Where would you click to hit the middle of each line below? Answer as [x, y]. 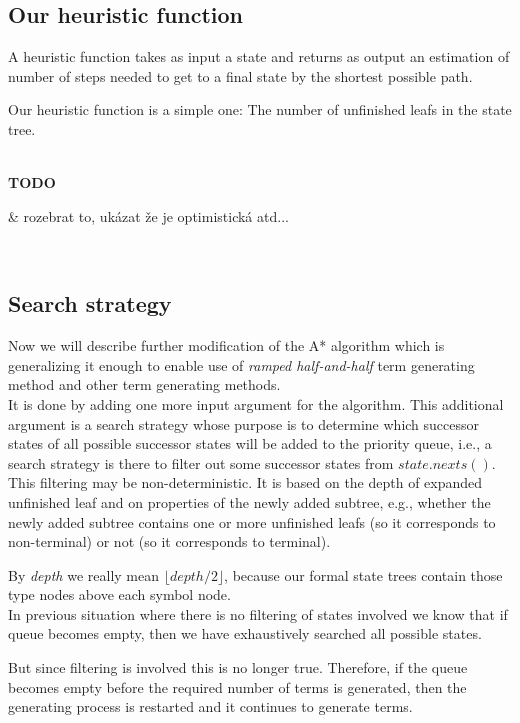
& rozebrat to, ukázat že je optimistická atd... [148, 215]
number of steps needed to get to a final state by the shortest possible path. [240, 75]
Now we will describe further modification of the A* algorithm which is [226, 345]
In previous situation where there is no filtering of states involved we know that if [258, 613]
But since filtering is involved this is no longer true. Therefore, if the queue [238, 667]
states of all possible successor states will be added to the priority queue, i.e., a [250, 443]
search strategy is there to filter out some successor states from [201, 462]
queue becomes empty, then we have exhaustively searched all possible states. [245, 633]
